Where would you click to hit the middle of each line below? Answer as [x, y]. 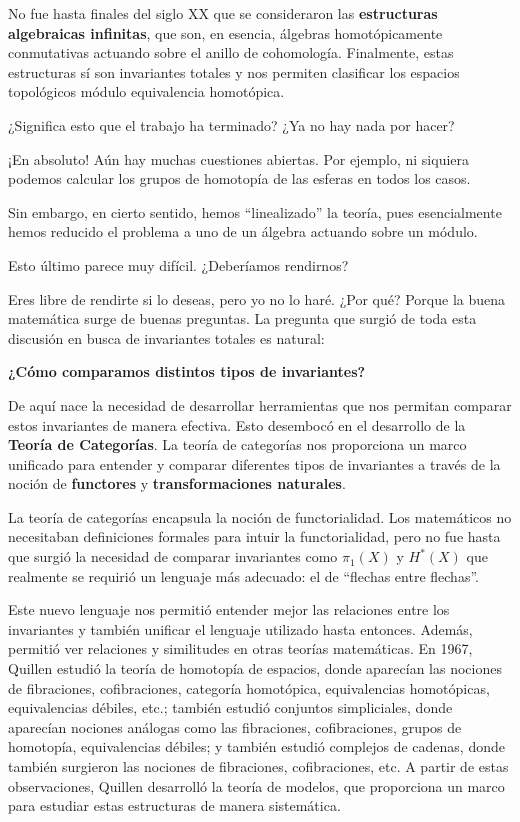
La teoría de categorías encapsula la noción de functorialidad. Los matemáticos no [260, 516]
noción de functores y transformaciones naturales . [177, 483]
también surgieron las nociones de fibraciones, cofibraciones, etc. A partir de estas [258, 766]
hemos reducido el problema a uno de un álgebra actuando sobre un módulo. [243, 231]
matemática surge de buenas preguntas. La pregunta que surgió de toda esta [242, 318]
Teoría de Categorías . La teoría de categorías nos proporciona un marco [237, 444]
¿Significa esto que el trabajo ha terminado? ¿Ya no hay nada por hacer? [231, 124]
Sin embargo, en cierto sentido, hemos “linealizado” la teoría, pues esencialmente [255, 211]
